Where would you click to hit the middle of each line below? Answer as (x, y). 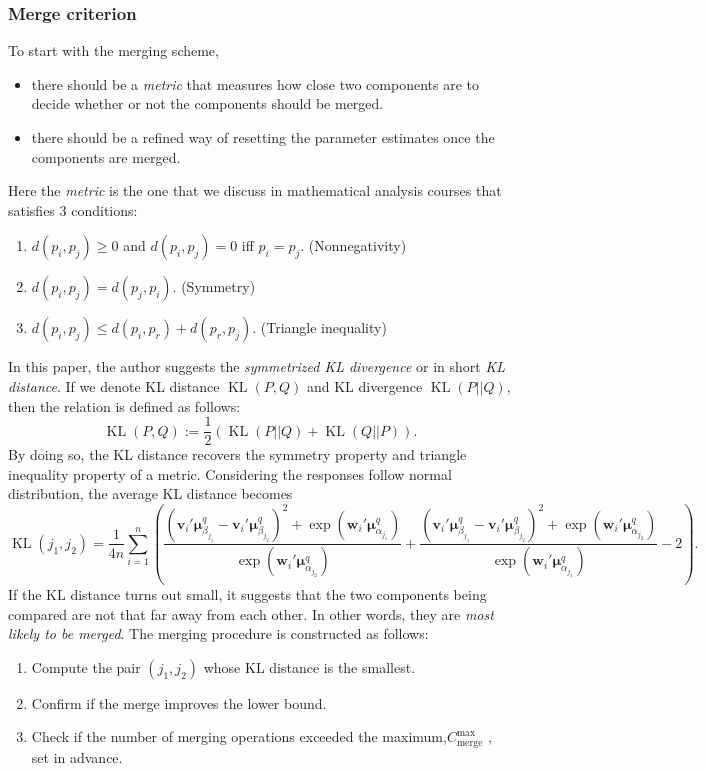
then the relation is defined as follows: (124, 405)
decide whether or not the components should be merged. (207, 103)
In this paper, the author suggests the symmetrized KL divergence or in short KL (256, 366)
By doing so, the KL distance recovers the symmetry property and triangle (237, 454)
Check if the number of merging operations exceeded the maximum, (239, 736)
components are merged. (106, 156)
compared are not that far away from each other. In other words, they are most (251, 613)
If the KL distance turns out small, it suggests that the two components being (247, 593)
